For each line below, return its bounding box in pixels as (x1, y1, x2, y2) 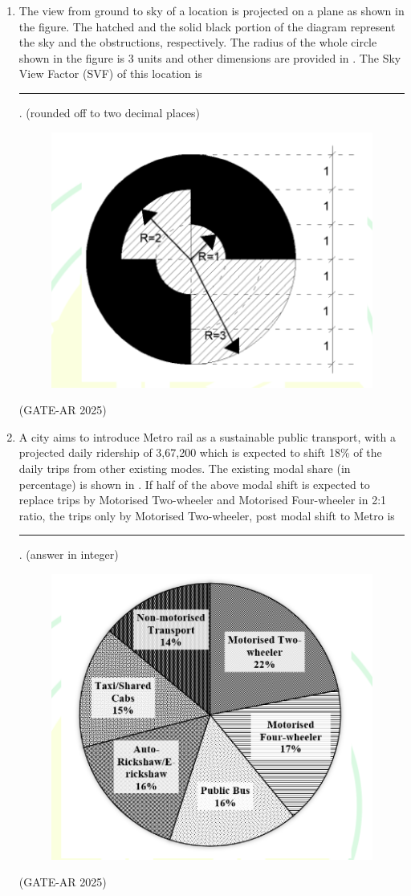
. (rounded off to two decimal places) (18, 104, 201, 120)
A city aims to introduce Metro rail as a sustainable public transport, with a (18, 428, 397, 445)
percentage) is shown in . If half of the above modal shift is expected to (18, 475, 370, 492)
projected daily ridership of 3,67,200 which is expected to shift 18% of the (18, 444, 382, 461)
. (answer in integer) (18, 546, 119, 563)
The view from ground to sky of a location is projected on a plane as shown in (18, 2, 405, 18)
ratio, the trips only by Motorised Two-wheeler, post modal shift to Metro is (18, 507, 395, 523)
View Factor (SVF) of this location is (18, 65, 202, 82)
